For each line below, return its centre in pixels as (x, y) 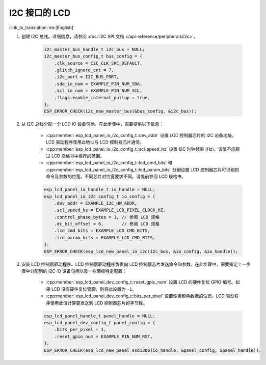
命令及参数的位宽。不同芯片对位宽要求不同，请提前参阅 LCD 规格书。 (116, 176)
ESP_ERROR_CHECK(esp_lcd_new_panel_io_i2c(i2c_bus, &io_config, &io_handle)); (141, 251)
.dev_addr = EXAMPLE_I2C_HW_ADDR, (96, 203)
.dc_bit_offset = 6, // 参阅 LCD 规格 (107, 224)
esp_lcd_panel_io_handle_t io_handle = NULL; (100, 190)
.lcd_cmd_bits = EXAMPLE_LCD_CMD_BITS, (102, 231)
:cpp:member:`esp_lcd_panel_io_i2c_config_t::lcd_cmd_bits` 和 (109, 163)
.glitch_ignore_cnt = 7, (84, 70)
